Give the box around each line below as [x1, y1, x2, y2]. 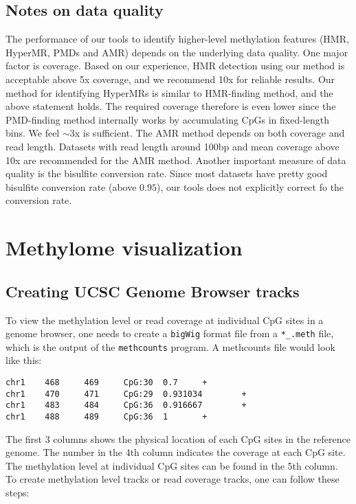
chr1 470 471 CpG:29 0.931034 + [5, 389, 247, 399]
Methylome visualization [5, 233, 243, 262]
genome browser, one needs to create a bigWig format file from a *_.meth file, [5, 326, 334, 341]
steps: [5, 485, 30, 499]
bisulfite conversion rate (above [5, 179, 137, 194]
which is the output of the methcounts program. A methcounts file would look [5, 339, 335, 354]
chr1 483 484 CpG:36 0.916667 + [5, 400, 247, 411]
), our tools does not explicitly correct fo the [156, 179, 344, 194]
